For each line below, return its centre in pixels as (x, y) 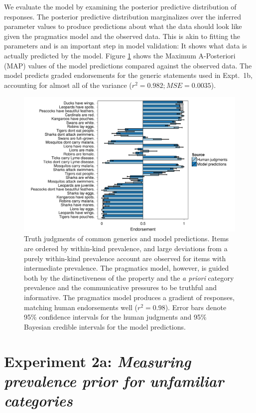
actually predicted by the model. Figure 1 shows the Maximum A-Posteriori (120, 55)
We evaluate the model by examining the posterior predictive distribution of (120, 6)
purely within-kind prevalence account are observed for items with (125, 258)
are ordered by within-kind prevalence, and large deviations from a (126, 248)
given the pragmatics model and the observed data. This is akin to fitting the (122, 36)
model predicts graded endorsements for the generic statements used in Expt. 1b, (128, 75)
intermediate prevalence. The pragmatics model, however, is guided (127, 268)
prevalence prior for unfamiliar (114, 381)
